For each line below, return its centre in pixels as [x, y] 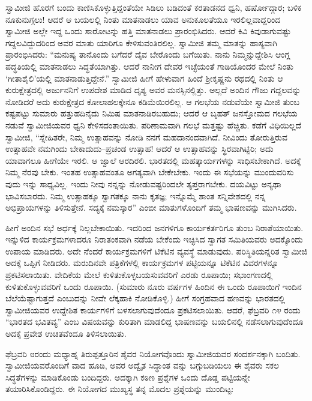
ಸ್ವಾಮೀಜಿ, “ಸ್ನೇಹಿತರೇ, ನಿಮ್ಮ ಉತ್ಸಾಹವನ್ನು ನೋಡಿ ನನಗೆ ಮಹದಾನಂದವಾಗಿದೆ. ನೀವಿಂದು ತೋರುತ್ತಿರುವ [147, 137]
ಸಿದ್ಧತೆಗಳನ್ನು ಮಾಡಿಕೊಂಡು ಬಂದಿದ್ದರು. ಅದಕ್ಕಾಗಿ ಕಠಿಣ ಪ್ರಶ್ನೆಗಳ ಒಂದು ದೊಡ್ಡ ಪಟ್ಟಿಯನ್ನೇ [128, 377]
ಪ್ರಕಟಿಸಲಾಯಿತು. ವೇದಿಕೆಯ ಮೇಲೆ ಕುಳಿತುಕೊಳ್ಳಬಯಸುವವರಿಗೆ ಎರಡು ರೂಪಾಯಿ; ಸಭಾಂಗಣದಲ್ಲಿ [139, 275]
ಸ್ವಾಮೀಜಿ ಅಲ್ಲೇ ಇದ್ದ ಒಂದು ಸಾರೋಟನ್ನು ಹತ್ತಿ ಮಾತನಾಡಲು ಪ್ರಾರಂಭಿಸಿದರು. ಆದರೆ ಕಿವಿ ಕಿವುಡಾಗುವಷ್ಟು [148, 31]
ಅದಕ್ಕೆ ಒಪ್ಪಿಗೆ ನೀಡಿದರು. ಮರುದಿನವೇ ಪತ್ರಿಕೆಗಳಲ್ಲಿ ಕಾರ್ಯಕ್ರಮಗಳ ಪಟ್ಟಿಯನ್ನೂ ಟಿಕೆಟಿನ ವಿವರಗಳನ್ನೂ [142, 263]
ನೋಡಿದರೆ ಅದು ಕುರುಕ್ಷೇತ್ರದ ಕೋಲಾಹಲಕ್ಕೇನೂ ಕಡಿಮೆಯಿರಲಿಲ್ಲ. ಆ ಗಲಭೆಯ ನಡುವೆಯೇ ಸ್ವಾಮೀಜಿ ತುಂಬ [153, 101]
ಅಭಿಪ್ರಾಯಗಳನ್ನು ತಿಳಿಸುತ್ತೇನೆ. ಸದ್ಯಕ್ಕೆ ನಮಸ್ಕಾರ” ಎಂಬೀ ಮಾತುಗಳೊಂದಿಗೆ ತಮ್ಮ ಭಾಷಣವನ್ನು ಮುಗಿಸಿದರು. [151, 207]
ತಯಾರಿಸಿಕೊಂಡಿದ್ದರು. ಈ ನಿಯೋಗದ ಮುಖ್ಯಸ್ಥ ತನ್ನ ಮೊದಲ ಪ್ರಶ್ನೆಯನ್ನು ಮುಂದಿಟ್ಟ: [120, 389]
